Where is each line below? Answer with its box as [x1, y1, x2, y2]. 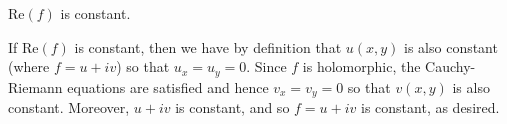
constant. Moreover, [8, 97, 130, 118]
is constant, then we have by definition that [74, 36, 342, 57]
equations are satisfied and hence [67, 76, 269, 97]
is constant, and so [175, 97, 290, 118]
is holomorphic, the [302, 56, 421, 77]
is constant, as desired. [361, 97, 500, 118]
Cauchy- [425, 56, 476, 77]
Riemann [8, 76, 63, 97]
